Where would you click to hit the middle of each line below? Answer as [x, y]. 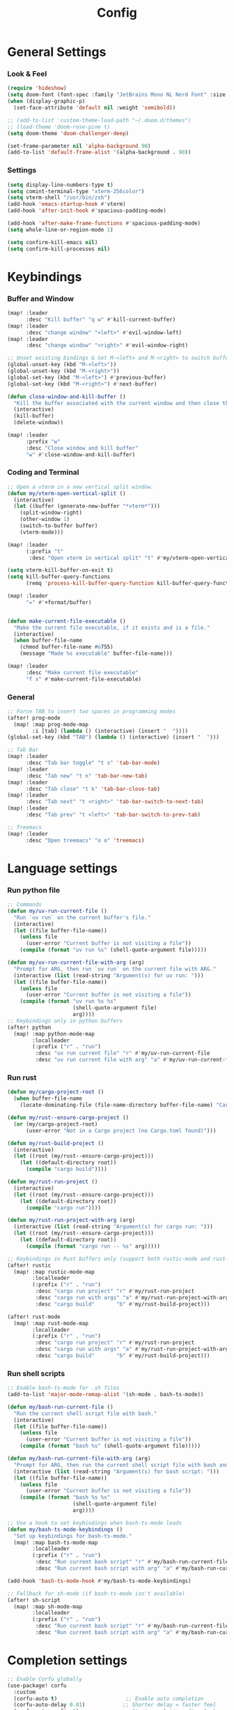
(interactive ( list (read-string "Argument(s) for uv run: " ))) [109, 975]
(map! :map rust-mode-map [51, 1323]
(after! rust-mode [34, 1317]
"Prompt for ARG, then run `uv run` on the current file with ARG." [115, 969]
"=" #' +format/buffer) [58, 602]
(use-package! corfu [37, 1686]
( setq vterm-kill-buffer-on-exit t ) [60, 570]
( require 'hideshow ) [37, 89]
